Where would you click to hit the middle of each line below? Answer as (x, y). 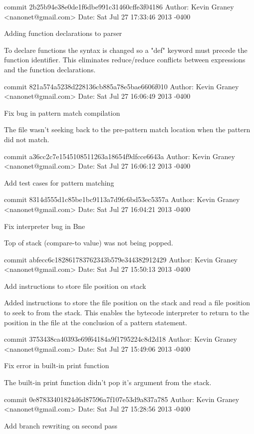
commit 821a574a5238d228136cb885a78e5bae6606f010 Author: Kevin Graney (122, 86)
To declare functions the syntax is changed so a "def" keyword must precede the (126, 50)
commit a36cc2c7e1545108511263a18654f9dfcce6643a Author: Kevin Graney (120, 156)
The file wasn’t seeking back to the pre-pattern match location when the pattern (127, 129)
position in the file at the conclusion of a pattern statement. (96, 322)
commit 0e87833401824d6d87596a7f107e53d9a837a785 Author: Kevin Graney (122, 399)
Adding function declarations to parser (63, 33)
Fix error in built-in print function (57, 365)
